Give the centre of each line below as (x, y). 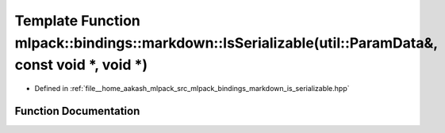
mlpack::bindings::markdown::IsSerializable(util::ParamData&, (226, 43)
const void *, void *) (81, 65)
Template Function (77, 21)
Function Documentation (77, 111)
